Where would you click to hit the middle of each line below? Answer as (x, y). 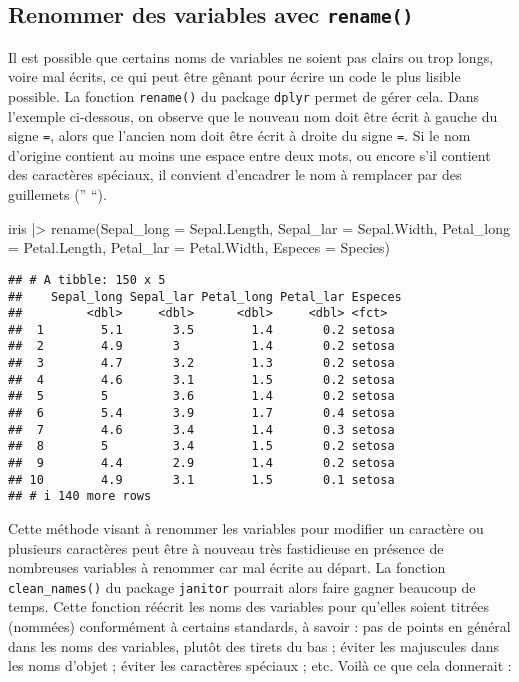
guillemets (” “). (57, 194)
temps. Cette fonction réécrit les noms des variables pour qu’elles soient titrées (249, 606)
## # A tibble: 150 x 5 (87, 279)
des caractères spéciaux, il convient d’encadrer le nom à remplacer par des (235, 174)
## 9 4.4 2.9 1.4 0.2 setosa (201, 463)
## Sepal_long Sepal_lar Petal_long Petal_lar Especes (205, 296)
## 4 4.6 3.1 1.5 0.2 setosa (201, 379)
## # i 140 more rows (80, 496)
